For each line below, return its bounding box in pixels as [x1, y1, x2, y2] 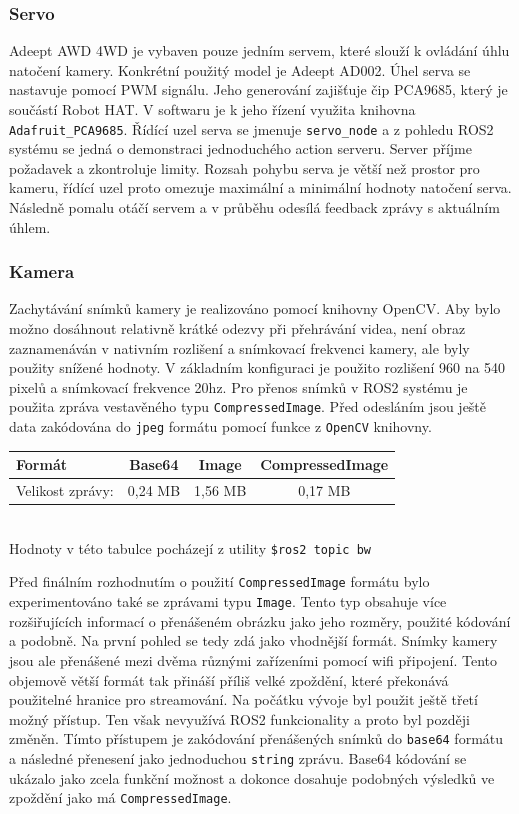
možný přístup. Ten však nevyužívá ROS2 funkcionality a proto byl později [9, 708, 470, 729]
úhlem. [9, 216, 51, 237]
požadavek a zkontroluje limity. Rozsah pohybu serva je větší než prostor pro [9, 157, 480, 178]
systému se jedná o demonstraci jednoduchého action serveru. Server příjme [9, 138, 472, 159]
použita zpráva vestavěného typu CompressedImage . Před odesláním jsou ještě [9, 396, 487, 417]
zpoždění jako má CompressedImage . [9, 787, 232, 808]
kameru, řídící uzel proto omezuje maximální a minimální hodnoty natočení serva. [9, 177, 512, 198]
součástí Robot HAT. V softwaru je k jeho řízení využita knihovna [9, 99, 416, 119]
